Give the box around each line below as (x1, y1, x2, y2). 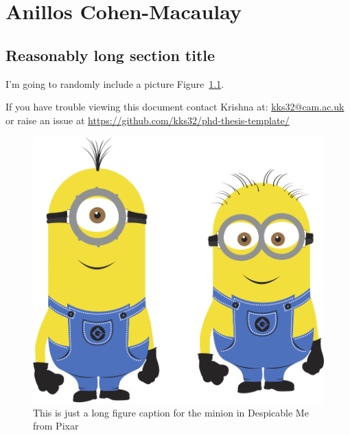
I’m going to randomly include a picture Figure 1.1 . (5, 76, 224, 91)
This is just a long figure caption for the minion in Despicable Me (33, 405, 309, 419)
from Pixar (33, 419, 79, 433)
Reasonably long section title (5, 44, 215, 65)
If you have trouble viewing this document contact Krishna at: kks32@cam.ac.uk (5, 99, 345, 114)
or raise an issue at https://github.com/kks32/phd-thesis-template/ (5, 113, 290, 127)
